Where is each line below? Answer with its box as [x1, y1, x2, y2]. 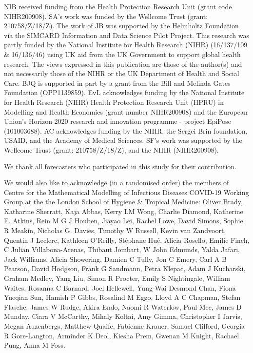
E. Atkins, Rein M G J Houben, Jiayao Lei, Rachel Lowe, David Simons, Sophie [4, 216, 243, 226]
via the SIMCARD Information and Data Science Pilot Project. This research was [4, 30, 250, 40]
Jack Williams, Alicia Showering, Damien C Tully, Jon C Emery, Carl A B [4, 254, 227, 264]
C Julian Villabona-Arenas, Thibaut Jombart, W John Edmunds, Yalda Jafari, [4, 244, 240, 255]
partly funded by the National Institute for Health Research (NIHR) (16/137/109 [4, 39, 248, 50]
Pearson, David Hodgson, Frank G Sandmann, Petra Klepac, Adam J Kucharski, [4, 263, 246, 274]
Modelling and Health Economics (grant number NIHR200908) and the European [4, 106, 248, 117]
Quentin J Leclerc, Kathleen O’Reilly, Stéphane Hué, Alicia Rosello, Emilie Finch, [4, 235, 250, 245]
